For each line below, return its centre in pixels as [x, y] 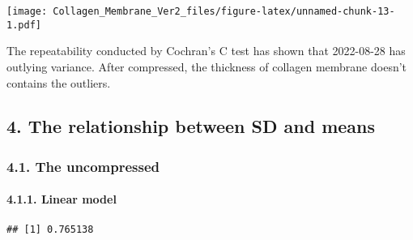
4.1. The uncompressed [83, 166]
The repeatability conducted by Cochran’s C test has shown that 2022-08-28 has [206, 51]
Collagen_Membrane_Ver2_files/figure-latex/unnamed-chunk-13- [224, 11]
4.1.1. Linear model [62, 199]
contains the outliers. [59, 82]
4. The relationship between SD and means [191, 126]
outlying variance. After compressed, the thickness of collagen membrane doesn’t [207, 66]
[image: [27, 11]
